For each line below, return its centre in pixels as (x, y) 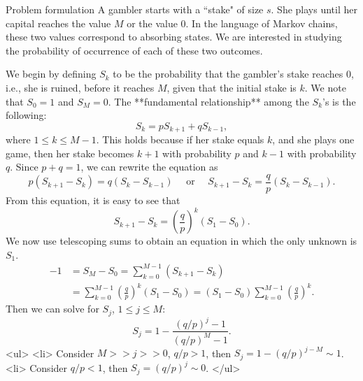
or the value (152, 23)
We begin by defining (51, 74)
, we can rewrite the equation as (149, 167)
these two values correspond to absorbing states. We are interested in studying (174, 37)
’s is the (339, 101)
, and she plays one (313, 139)
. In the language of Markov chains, (262, 23)
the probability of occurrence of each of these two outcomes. (134, 50)
